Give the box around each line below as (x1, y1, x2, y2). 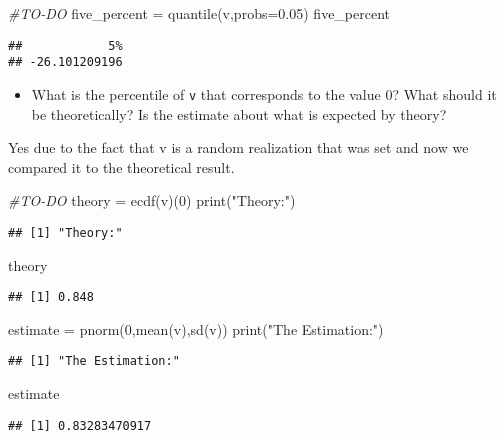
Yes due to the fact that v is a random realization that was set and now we (8, 137, 469, 158)
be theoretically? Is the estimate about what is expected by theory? (31, 103, 447, 124)
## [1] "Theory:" (8, 225, 123, 240)
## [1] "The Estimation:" (8, 354, 180, 369)
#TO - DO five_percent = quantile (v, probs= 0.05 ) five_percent (8, 3, 390, 23)
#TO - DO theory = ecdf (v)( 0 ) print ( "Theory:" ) (8, 190, 296, 211)
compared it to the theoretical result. (8, 156, 235, 177)
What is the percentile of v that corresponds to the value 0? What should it (31, 83, 497, 104)
